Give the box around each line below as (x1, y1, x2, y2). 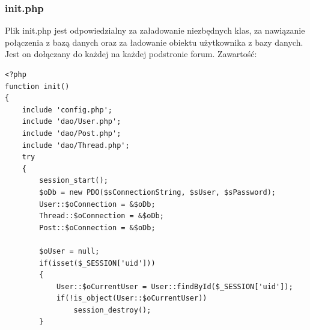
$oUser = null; (39, 246, 100, 255)
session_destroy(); (73, 305, 151, 314)
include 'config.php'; (22, 105, 112, 114)
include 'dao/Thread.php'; (22, 141, 130, 150)
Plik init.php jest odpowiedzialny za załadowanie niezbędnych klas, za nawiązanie (5, 24, 305, 37)
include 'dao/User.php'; (22, 117, 121, 126)
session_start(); (39, 176, 108, 185)
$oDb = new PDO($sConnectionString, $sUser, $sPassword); (39, 188, 276, 197)
